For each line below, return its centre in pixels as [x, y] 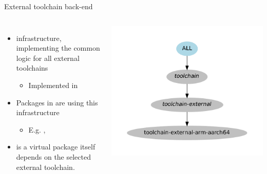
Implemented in [53, 85]
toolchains [32, 68]
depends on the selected [53, 156]
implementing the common [58, 48]
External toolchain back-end [49, 6]
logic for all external [48, 58]
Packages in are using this [57, 102]
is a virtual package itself [56, 147]
